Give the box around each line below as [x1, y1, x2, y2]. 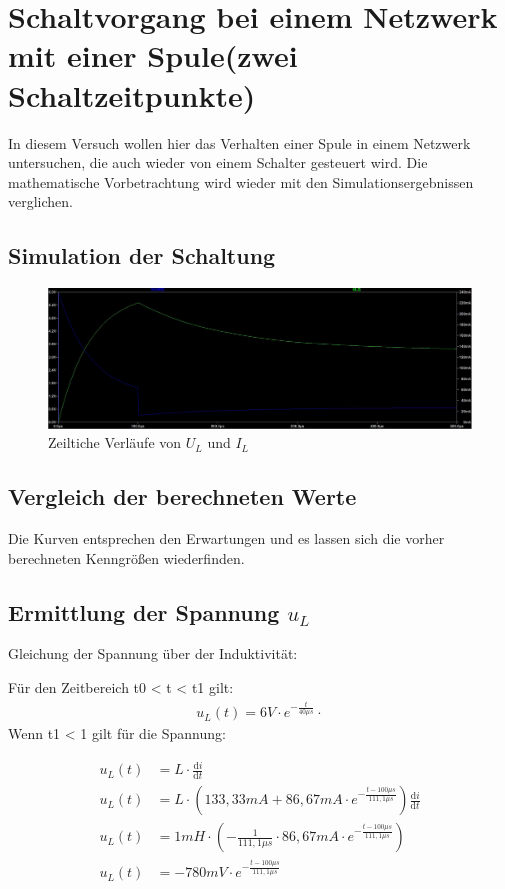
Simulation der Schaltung [8, 240, 276, 271]
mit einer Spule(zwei [8, 35, 298, 76]
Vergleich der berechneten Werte [8, 481, 357, 512]
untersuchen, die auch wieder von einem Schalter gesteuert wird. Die [8, 152, 428, 173]
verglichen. [8, 191, 73, 212]
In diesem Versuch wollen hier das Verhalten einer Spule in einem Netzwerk [8, 132, 471, 153]
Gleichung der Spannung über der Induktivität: [8, 643, 298, 664]
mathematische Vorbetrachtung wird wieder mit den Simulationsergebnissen [8, 171, 474, 192]
